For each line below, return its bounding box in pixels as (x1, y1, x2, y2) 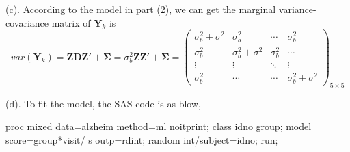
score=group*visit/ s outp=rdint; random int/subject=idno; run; (5, 133, 278, 147)
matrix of (51, 15, 91, 29)
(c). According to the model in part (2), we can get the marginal (5, 2, 276, 16)
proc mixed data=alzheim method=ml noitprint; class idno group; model (5, 119, 312, 134)
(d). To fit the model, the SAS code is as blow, (5, 96, 201, 110)
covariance (5, 15, 49, 29)
